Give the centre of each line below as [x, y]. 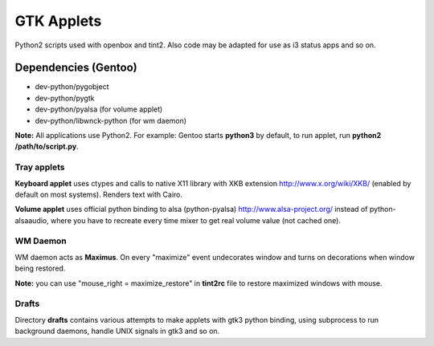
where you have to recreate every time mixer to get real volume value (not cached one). [196, 220]
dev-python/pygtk [65, 98]
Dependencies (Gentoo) [76, 68]
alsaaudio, [32, 220]
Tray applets [40, 167]
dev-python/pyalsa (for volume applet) [99, 109]
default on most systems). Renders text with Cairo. [98, 194]
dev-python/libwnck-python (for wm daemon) [111, 120]
